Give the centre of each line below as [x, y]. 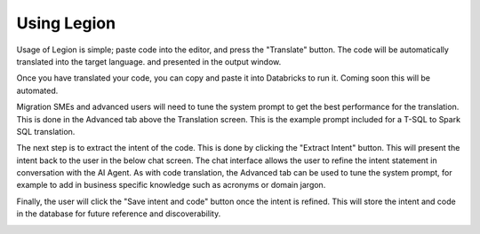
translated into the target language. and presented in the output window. [149, 61]
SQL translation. [46, 131]
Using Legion [66, 23]
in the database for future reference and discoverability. [119, 214]
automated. [37, 90]
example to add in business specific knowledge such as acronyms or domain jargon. [171, 185]
